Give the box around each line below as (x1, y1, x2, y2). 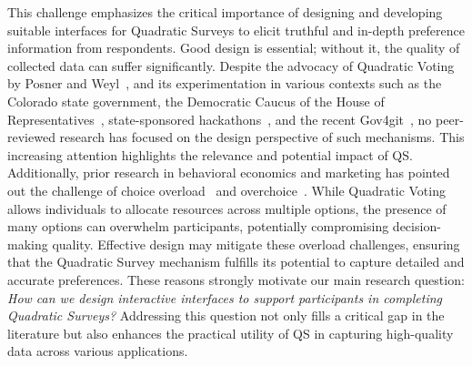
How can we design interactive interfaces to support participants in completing (7, 288, 443, 307)
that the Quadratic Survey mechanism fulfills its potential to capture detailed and (7, 252, 465, 271)
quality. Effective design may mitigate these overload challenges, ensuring (52, 234, 460, 253)
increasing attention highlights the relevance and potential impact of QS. (7, 145, 413, 164)
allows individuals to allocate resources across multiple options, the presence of (7, 198, 447, 218)
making (7, 234, 48, 253)
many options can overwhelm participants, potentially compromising (7, 217, 389, 236)
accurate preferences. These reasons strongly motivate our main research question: (7, 269, 465, 289)
